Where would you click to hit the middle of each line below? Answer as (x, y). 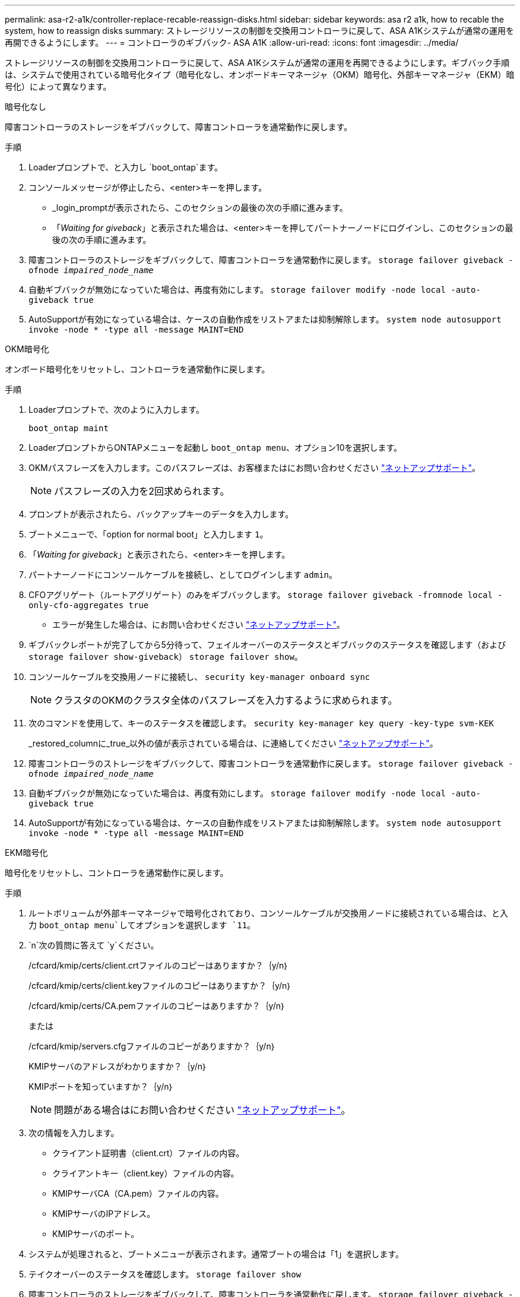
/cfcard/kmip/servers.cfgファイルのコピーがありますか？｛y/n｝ (153, 1046)
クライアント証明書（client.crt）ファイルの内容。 (148, 1153)
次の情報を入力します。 (74, 1133)
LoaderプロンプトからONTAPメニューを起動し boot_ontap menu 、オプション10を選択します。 (215, 447)
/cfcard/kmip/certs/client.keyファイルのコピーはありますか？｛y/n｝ (160, 986)
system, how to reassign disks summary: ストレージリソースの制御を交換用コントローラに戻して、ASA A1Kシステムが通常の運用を (259, 31)
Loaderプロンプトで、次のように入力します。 (116, 409)
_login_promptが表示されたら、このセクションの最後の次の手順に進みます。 (200, 208)
